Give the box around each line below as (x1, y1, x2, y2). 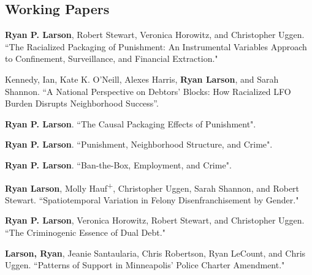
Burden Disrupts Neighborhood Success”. (5, 97, 159, 110)
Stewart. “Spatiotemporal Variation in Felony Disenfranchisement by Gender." (5, 193, 299, 206)
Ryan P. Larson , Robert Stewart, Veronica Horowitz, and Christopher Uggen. (5, 28, 305, 41)
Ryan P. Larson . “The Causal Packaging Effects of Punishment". (5, 117, 256, 130)
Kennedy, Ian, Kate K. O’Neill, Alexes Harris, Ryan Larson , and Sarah (5, 72, 279, 85)
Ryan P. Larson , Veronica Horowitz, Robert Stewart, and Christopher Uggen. (5, 214, 305, 227)
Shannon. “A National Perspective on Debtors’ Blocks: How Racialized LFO (5, 85, 291, 97)
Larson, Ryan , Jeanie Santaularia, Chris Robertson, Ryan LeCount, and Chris (5, 246, 306, 259)
